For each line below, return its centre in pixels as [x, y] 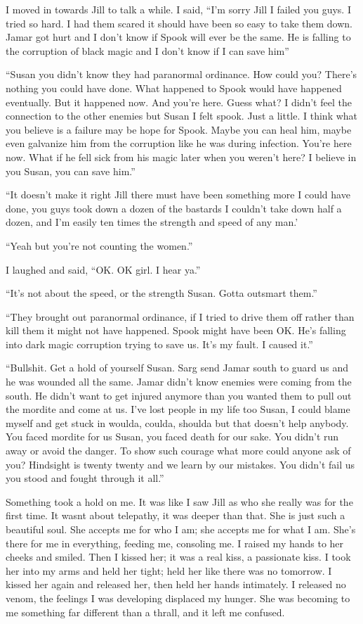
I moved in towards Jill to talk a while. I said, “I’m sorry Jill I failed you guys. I [178, 9]
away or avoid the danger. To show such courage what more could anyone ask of [178, 451]
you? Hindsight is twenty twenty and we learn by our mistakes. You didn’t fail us [180, 464]
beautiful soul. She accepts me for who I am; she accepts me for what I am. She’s [181, 529]
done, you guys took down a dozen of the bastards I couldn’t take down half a [174, 208]
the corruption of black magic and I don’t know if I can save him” [147, 50]
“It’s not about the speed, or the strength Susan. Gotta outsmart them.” [161, 293]
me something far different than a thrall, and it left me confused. [145, 612]
